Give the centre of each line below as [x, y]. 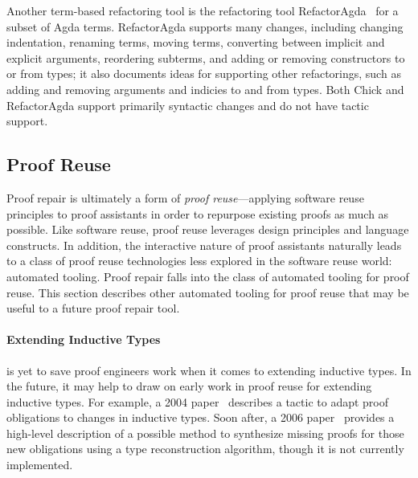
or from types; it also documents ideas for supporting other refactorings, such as [204, 74]
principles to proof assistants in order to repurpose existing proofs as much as [198, 213]
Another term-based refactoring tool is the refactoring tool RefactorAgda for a [203, 10]
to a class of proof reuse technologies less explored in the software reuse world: [199, 261]
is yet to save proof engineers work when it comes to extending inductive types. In [209, 370]
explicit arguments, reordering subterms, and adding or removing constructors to [206, 57]
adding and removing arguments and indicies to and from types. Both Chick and [205, 89]
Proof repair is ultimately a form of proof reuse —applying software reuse [185, 197]
